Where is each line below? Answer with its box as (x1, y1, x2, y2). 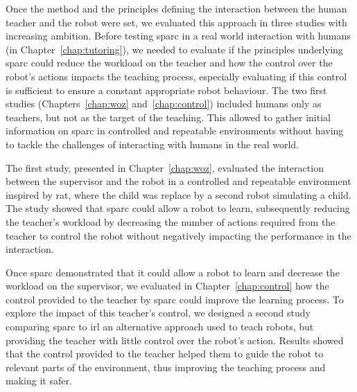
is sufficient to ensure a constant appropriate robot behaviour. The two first (6, 82, 327, 97)
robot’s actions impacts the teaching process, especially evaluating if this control (6, 69, 347, 83)
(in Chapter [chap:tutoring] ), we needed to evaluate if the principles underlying (6, 42, 343, 56)
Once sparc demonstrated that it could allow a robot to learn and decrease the (6, 265, 340, 279)
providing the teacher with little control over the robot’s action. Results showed (6, 332, 344, 347)
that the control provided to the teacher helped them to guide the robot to (6, 346, 324, 361)
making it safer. (6, 373, 72, 388)
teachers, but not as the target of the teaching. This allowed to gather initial (6, 109, 331, 124)
